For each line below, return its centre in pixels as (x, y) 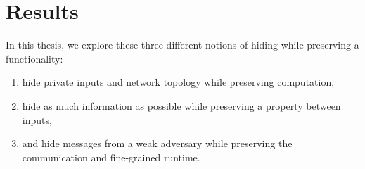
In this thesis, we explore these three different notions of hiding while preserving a (182, 45)
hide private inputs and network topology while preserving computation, (178, 82)
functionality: (34, 58)
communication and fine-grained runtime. (111, 157)
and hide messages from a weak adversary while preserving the (157, 143)
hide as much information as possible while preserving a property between (181, 105)
